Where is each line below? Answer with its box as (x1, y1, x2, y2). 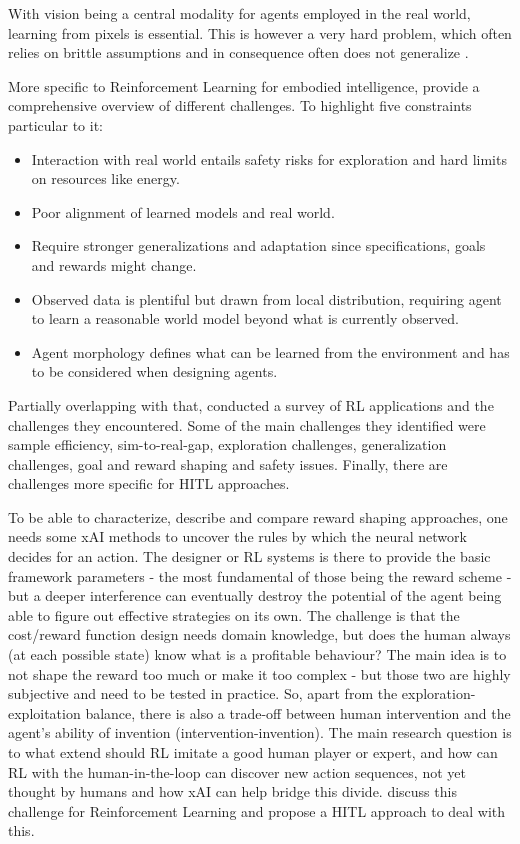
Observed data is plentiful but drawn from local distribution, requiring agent (31, 288, 502, 309)
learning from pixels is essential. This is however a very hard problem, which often (8, 22, 512, 43)
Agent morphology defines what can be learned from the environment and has (31, 341, 510, 362)
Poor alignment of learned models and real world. (31, 201, 335, 222)
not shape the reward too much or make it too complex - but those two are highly (8, 663, 511, 684)
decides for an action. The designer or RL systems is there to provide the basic (8, 546, 491, 567)
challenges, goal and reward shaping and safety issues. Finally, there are (8, 453, 448, 474)
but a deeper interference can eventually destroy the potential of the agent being (8, 585, 502, 606)
